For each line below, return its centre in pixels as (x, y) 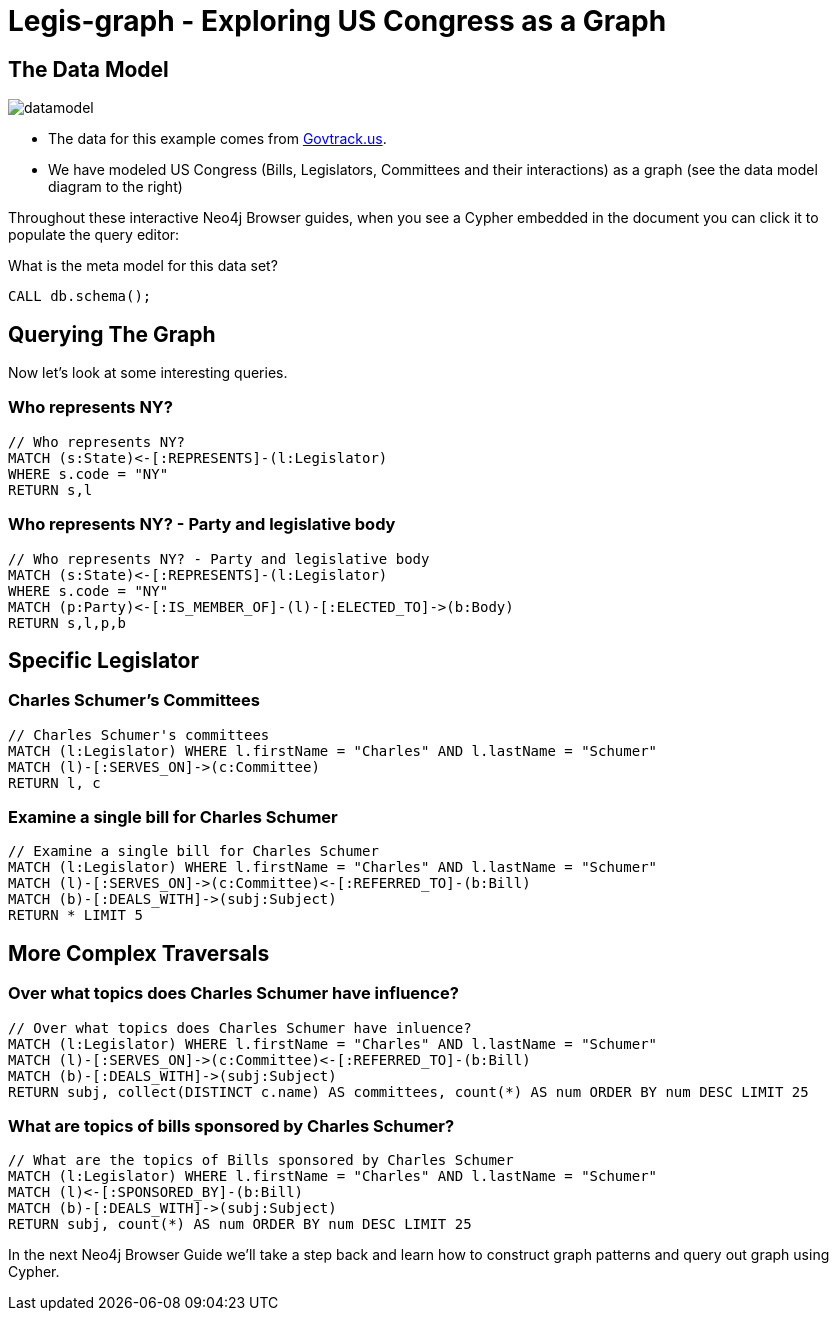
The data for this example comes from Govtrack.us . (217, 139)
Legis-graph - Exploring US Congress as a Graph (337, 21)
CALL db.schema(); (80, 296)
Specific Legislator (103, 660)
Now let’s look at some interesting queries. (148, 373)
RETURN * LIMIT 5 (75, 915)
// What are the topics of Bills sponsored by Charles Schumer (261, 1160)
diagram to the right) (115, 187)
